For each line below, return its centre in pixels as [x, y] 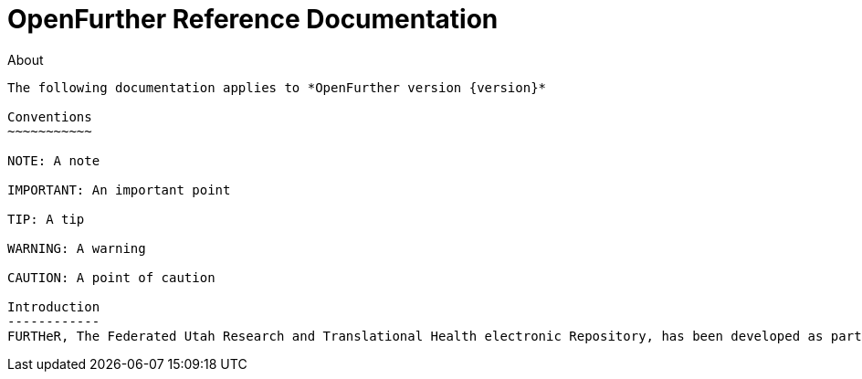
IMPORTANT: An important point [119, 189]
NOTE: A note [54, 160]
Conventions [50, 116]
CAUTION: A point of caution [111, 277]
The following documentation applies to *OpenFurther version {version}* [277, 87]
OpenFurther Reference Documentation [253, 19]
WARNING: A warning [77, 248]
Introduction [54, 306]
